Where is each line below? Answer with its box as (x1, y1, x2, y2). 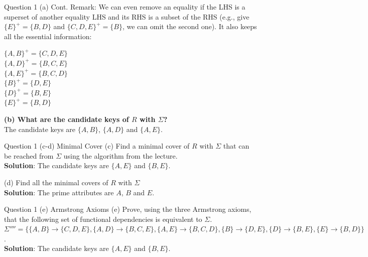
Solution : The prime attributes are (4, 187, 114, 197)
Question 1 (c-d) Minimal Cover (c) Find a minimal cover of (4, 141, 190, 151)
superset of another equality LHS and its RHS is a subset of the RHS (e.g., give (4, 11, 250, 22)
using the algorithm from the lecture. (63, 150, 178, 161)
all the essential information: (4, 31, 92, 41)
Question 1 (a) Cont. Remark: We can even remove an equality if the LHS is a (4, 2, 246, 12)
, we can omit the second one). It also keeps (122, 21, 257, 32)
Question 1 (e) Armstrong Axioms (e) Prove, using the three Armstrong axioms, (4, 204, 252, 214)
